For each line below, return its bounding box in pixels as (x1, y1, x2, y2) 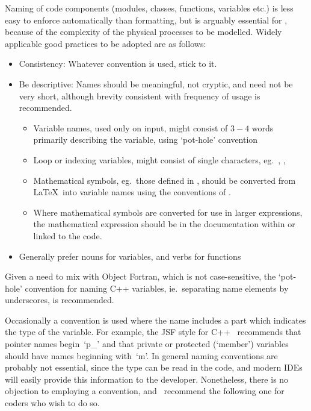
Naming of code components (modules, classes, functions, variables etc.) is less (5, 2, 294, 14)
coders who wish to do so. (5, 397, 100, 409)
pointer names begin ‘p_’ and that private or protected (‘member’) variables (5, 337, 289, 350)
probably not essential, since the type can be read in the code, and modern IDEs (5, 361, 303, 374)
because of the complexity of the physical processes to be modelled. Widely (5, 25, 282, 38)
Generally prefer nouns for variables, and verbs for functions (19, 249, 241, 262)
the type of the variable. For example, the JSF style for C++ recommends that (5, 325, 301, 338)
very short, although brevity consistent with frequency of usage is (19, 89, 260, 102)
